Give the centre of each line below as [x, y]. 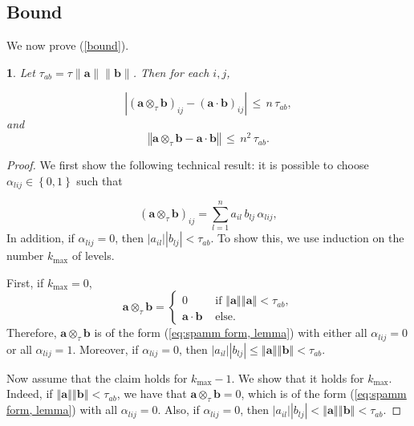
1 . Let [21, 72]
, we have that [152, 394]
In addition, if [41, 238]
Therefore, [32, 333]
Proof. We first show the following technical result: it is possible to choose [188, 165]
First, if [25, 282]
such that [99, 180]
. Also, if [179, 410]
